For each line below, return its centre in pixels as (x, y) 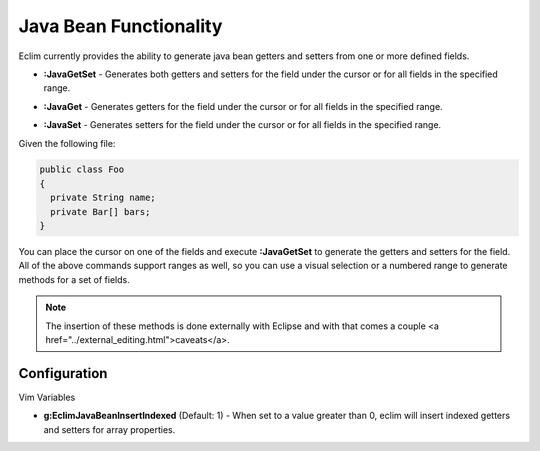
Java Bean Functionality (120, 26)
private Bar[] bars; (100, 211)
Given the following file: (67, 143)
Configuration (63, 373)
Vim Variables (47, 397)
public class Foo (82, 169)
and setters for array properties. (109, 429)
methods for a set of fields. (74, 279)
